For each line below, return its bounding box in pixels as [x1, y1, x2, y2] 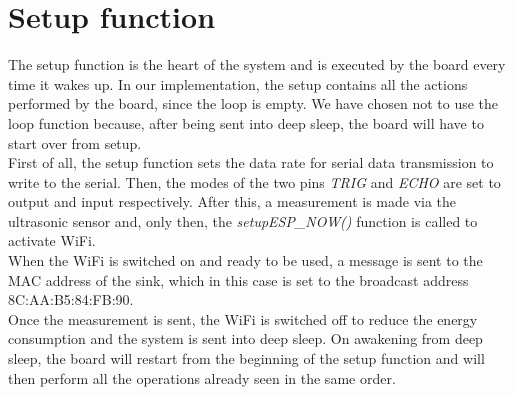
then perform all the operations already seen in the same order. [8, 367, 396, 388]
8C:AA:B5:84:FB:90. [8, 289, 134, 310]
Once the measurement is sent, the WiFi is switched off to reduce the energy [8, 308, 478, 329]
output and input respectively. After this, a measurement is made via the [8, 191, 457, 212]
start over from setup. [8, 132, 142, 153]
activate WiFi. [8, 230, 96, 251]
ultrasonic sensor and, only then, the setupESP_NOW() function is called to [8, 210, 478, 231]
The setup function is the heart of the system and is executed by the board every [8, 54, 506, 75]
